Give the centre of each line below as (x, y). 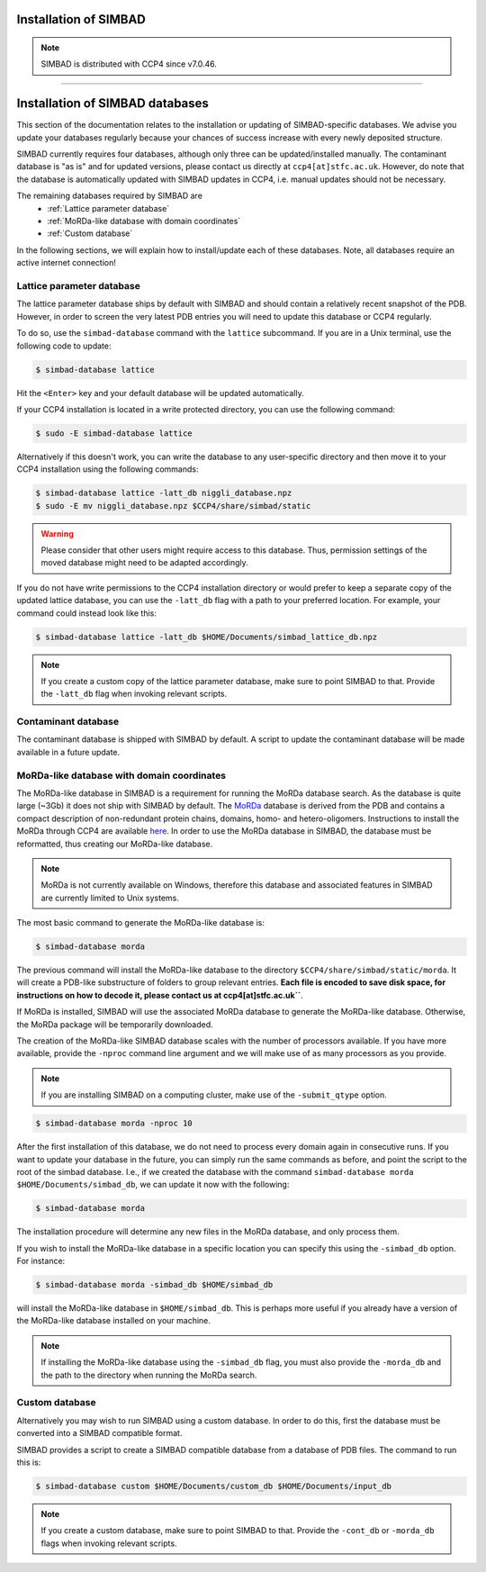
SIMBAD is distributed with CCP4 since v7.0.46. (129, 64)
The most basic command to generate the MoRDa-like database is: (140, 923)
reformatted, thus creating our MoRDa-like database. (115, 844)
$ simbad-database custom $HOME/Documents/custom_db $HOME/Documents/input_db (213, 1486)
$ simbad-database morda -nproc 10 (114, 1124)
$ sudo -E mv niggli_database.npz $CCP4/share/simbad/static (173, 506)
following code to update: (64, 346)
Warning (57, 533)
